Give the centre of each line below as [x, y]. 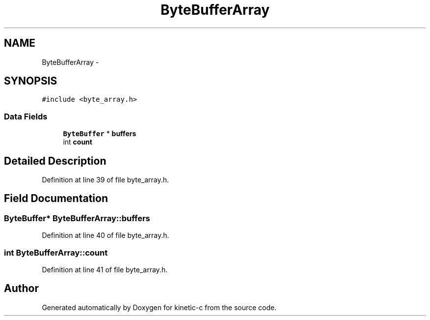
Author [21, 289]
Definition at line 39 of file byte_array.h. [106, 180]
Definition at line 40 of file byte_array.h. [106, 235]
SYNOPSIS [31, 81]
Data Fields [26, 116]
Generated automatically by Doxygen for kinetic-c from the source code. [159, 307]
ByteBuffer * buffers [100, 134]
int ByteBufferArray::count [56, 252]
